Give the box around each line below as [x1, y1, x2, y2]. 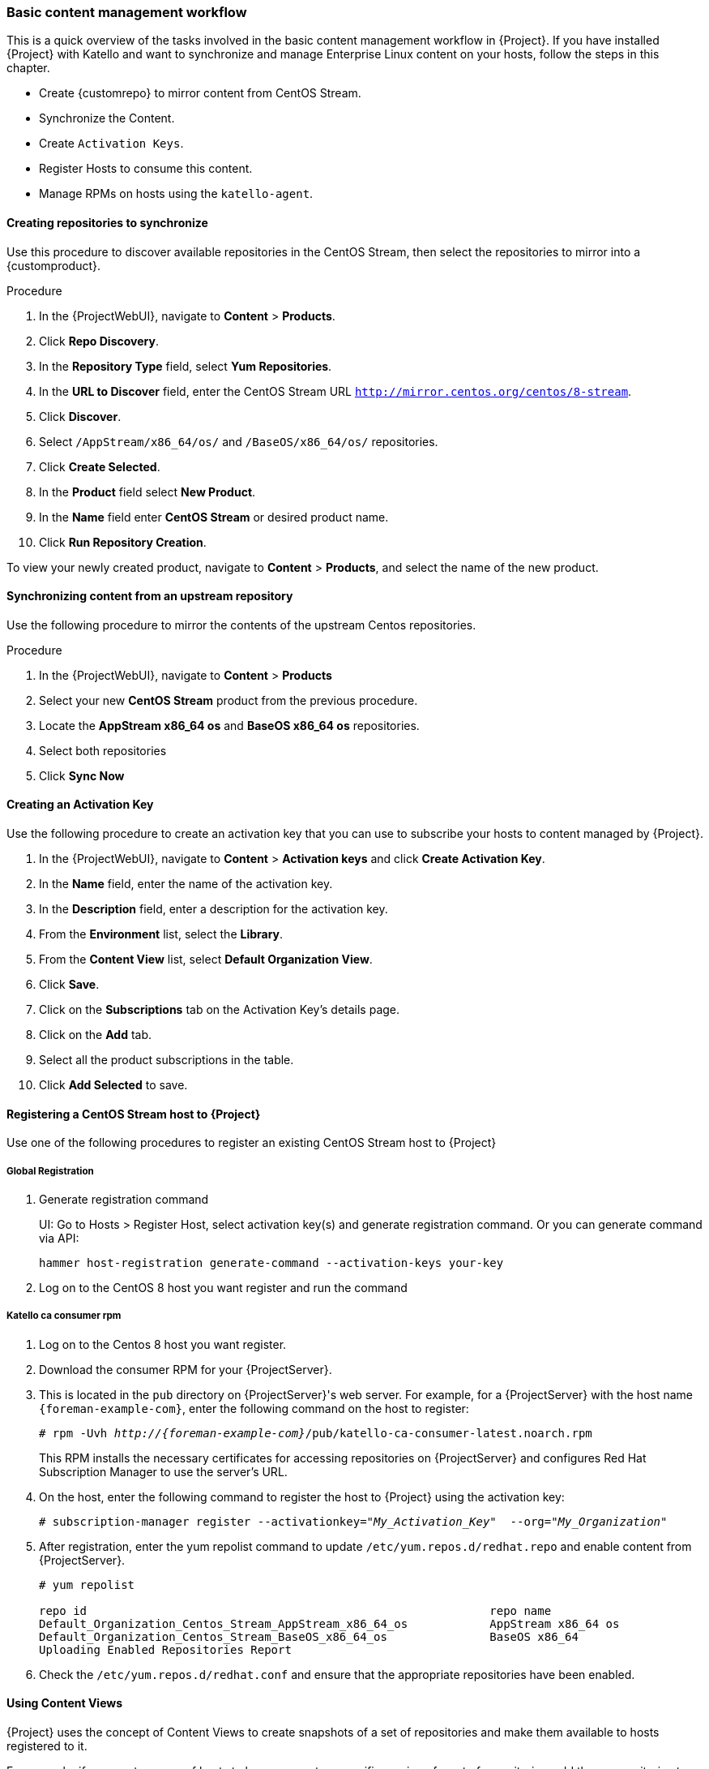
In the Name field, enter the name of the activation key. [39, 877, 333, 891]
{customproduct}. [6, 258, 101, 273]
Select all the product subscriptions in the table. [39, 1053, 294, 1067]
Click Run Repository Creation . [39, 535, 207, 549]
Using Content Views [6, 1696, 123, 1711]
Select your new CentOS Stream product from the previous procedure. [39, 693, 418, 707]
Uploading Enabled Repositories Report [39, 1642, 292, 1656]
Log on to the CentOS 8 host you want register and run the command [39, 1281, 408, 1295]
